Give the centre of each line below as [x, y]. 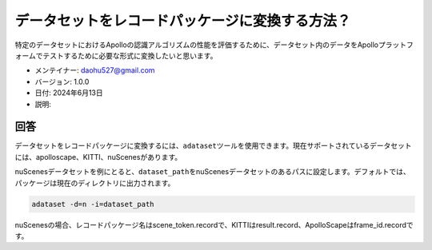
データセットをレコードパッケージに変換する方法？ [183, 21]
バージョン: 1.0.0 [62, 81]
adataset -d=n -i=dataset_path [93, 204]
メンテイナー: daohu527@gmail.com [95, 70]
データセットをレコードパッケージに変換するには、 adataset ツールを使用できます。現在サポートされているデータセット [213, 146]
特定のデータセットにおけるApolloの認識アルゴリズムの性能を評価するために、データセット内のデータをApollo [197, 45]
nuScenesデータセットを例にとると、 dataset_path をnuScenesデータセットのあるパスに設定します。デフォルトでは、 [213, 172]
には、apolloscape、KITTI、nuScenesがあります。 [98, 157]
